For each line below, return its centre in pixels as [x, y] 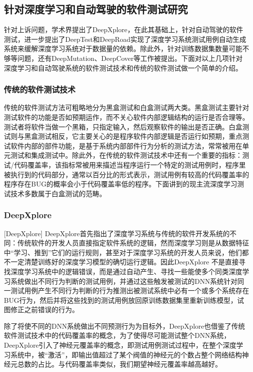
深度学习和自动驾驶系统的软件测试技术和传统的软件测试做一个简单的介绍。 [123, 67]
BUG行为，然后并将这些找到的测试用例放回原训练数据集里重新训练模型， [121, 300]
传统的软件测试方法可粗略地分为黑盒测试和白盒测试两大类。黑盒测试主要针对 [126, 107]
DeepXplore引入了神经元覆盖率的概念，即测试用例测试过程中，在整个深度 [120, 345]
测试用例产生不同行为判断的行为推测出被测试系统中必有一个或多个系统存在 [130, 290]
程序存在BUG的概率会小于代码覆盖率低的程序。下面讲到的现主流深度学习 [121, 184]
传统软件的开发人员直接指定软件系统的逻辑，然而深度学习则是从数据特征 [133, 243]
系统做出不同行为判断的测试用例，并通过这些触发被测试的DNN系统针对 [124, 281]
